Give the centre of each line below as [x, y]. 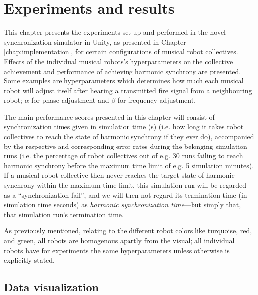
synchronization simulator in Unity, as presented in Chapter [95, 41]
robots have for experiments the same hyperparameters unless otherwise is [117, 250]
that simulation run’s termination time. [64, 214]
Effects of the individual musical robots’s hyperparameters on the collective [119, 61]
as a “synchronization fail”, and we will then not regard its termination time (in [126, 194]
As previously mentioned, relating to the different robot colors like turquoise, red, [128, 231]
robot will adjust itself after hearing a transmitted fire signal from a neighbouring [128, 90]
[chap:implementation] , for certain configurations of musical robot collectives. [121, 51]
